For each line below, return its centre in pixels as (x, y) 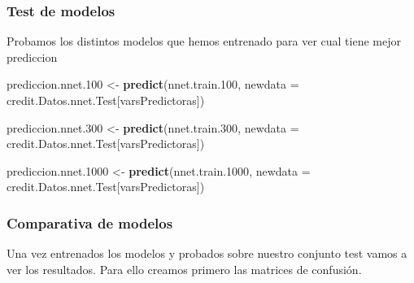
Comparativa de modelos (90, 222)
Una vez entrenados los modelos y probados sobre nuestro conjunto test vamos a (207, 253)
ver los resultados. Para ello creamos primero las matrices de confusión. (184, 269)
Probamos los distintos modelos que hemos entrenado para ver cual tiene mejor (204, 41)
